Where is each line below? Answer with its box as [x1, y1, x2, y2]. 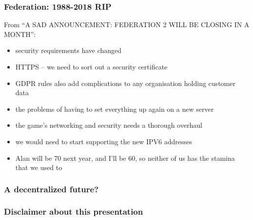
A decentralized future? [4, 183, 99, 195]
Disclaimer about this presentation [4, 205, 143, 217]
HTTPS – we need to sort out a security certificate [15, 62, 168, 71]
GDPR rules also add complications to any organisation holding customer [15, 78, 235, 88]
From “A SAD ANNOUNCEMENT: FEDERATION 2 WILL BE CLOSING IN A [4, 19, 250, 30]
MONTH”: [4, 29, 36, 39]
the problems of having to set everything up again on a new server [15, 103, 214, 114]
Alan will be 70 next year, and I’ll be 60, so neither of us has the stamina [15, 152, 235, 163]
